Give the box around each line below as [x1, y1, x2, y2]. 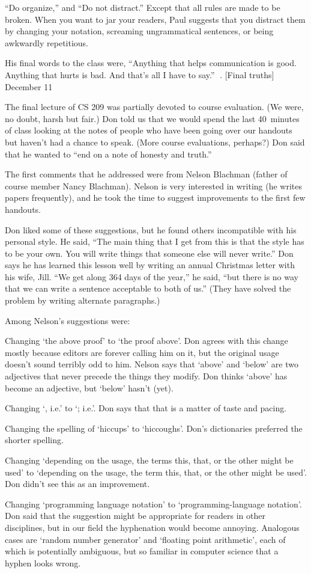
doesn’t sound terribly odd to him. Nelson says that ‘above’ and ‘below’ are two [5, 358, 298, 370]
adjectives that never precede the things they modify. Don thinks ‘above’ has [5, 370, 288, 382]
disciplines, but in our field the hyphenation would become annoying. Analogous [5, 521, 300, 533]
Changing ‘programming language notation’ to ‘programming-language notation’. [5, 497, 302, 510]
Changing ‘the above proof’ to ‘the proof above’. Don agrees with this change [5, 334, 288, 347]
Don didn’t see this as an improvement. [5, 477, 150, 490]
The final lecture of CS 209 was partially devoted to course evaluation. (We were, [5, 100, 304, 113]
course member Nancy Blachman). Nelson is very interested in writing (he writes [5, 179, 303, 192]
